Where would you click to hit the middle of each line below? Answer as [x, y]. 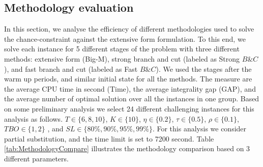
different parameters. [36, 158]
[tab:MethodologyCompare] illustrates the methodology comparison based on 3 [127, 148]
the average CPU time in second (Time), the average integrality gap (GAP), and [130, 88]
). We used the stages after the [204, 68]
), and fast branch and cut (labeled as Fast [71, 68]
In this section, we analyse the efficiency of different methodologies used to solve [129, 29]
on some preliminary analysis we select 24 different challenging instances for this [129, 108]
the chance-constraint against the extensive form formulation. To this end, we [125, 38]
